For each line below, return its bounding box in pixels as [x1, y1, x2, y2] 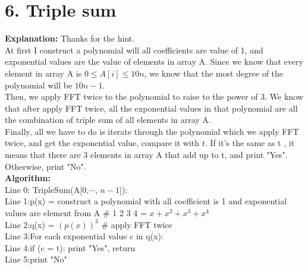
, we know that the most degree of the [144, 67, 284, 79]
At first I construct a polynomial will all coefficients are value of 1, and [5, 43, 263, 56]
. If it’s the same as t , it [205, 137, 295, 149]
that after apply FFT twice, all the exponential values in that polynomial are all [5, 102, 298, 114]
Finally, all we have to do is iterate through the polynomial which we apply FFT [5, 125, 299, 137]
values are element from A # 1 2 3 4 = [5, 207, 147, 219]
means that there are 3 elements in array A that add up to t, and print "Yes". [5, 148, 288, 161]
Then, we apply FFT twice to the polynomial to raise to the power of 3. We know [5, 90, 303, 103]
